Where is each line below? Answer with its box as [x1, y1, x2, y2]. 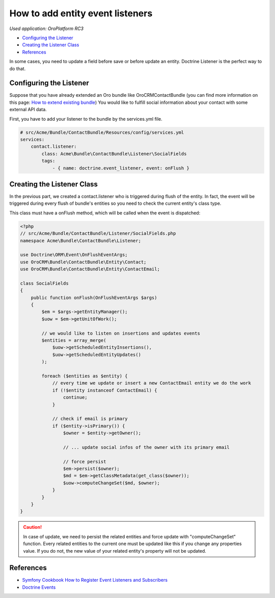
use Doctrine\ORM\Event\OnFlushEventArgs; [20, 252, 128, 258]
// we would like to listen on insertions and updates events [41, 330, 201, 336]
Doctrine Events [22, 584, 56, 590]
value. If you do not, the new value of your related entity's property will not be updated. [23, 548, 206, 554]
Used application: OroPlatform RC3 [9, 25, 84, 32]
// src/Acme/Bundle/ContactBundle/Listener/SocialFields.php [20, 231, 176, 236]
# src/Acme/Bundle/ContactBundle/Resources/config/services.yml [20, 129, 184, 135]
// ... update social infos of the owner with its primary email [63, 444, 230, 450]
